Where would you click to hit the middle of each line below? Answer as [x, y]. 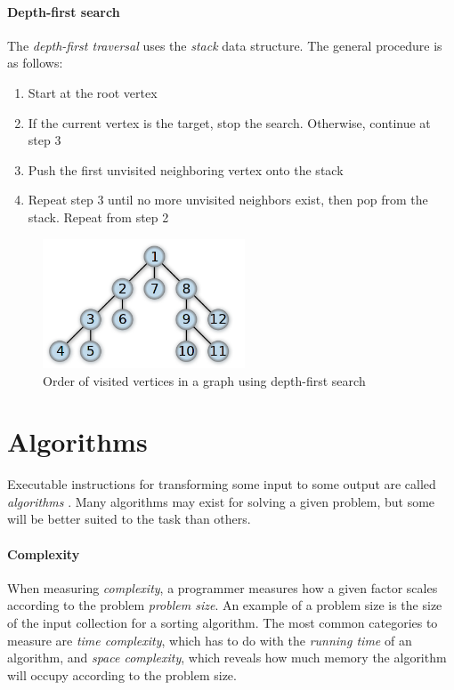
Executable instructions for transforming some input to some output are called [222, 484]
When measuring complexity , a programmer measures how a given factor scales [223, 587]
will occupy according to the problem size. [122, 674]
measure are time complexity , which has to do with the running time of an [210, 640]
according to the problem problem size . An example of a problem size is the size [225, 605]
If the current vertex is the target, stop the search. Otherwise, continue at [229, 122]
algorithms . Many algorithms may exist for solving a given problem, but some [221, 501]
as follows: [35, 63]
